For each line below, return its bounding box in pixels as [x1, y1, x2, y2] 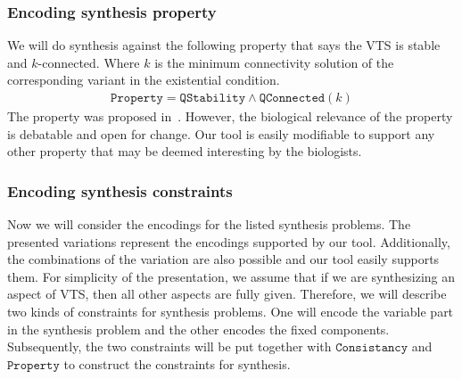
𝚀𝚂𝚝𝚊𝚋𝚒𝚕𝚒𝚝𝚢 [179, 92, 246, 105]
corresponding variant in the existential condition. [7, 70, 280, 89]
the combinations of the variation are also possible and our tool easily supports [7, 250, 440, 268]
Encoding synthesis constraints [7, 179, 233, 202]
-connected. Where [37, 53, 140, 71]
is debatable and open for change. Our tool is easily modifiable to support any [7, 124, 435, 143]
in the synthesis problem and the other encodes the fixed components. [7, 319, 390, 338]
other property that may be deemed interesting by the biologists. [7, 142, 362, 161]
